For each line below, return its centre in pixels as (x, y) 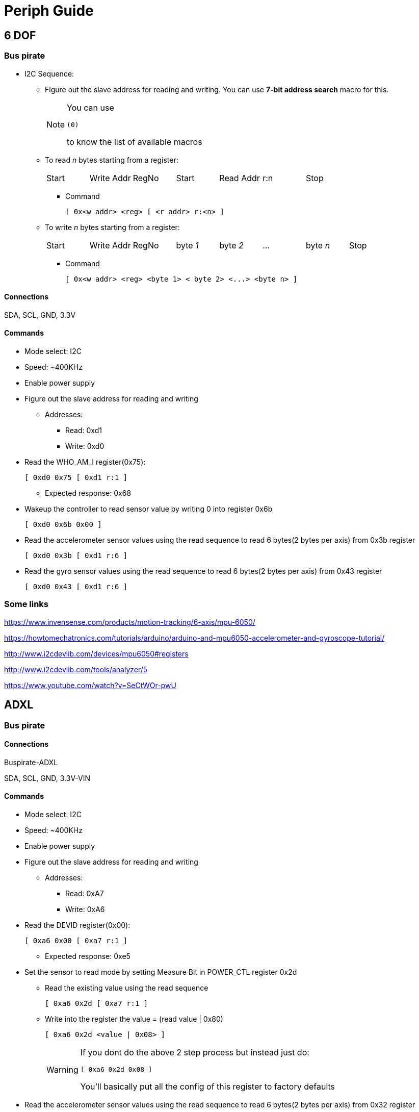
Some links (26, 604)
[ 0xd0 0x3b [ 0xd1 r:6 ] (76, 555)
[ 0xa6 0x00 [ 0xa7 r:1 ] (76, 941)
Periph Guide (49, 11)
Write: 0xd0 (85, 446)
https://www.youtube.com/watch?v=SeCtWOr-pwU (90, 685)
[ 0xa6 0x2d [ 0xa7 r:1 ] (97, 1004)
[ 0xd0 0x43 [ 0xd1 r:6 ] (76, 586)
